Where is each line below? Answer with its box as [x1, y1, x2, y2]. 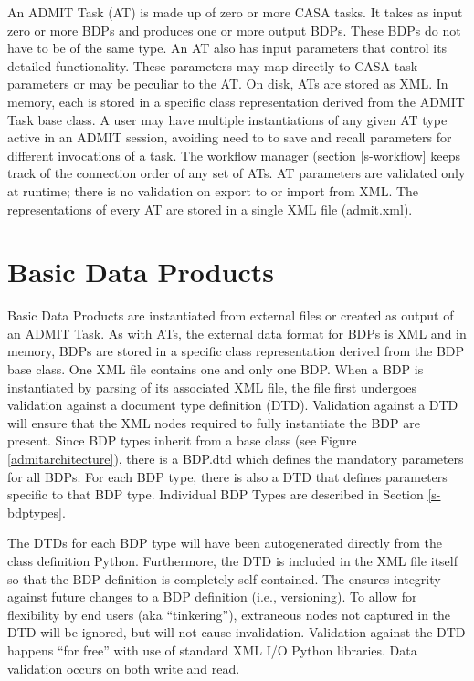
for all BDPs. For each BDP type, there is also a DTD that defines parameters [7, 466, 448, 486]
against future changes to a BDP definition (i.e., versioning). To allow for [7, 587, 417, 606]
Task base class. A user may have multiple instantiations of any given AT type [7, 110, 448, 129]
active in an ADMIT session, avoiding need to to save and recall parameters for [7, 128, 452, 147]
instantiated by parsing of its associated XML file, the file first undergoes [7, 377, 417, 396]
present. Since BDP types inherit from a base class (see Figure [7, 431, 357, 450]
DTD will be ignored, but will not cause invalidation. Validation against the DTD [7, 623, 466, 642]
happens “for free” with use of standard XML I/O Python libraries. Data [7, 640, 417, 659]
